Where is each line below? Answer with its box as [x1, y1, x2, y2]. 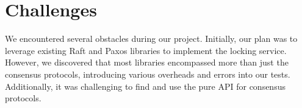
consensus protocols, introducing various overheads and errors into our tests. [5, 67, 290, 80]
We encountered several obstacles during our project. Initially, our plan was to [5, 32, 298, 45]
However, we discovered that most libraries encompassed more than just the [5, 56, 289, 69]
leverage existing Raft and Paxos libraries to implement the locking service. [5, 44, 287, 56]
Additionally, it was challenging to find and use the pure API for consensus [5, 79, 286, 92]
